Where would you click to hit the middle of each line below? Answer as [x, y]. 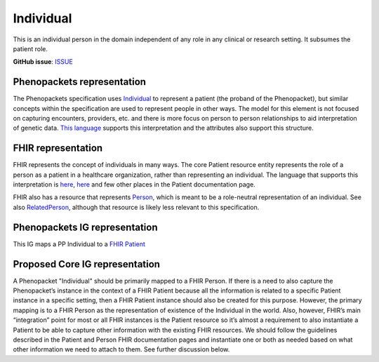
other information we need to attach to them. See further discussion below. [121, 349]
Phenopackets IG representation [85, 227]
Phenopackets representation [80, 82]
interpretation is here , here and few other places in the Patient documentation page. [134, 185]
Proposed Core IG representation [87, 264]
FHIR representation [58, 148]
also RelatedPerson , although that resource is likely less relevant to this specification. [136, 207]
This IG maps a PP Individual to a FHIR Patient [79, 244]
